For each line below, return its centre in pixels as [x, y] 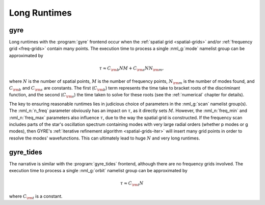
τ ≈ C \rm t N [132, 184]
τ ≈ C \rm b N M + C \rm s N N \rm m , [131, 69]
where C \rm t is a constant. [36, 197]
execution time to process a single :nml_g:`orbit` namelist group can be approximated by [98, 171]
